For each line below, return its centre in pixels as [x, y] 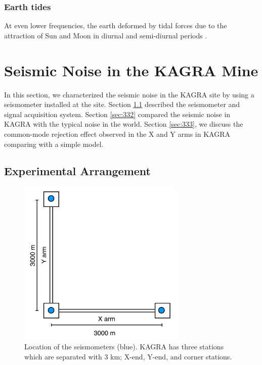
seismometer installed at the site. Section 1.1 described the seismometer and [122, 104]
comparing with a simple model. [54, 144]
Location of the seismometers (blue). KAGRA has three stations [124, 346]
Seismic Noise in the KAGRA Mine [131, 70]
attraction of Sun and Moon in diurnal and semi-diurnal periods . [106, 35]
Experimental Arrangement [78, 171]
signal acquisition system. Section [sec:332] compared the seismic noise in [117, 114]
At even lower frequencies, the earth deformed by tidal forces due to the [116, 25]
